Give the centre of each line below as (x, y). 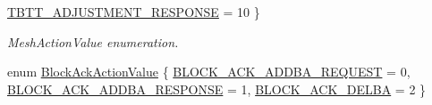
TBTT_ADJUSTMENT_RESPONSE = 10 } (134, 12)
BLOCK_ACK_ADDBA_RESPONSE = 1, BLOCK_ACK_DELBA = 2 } (217, 89)
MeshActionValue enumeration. (93, 41)
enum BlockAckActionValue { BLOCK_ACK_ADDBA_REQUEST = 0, (209, 72)
